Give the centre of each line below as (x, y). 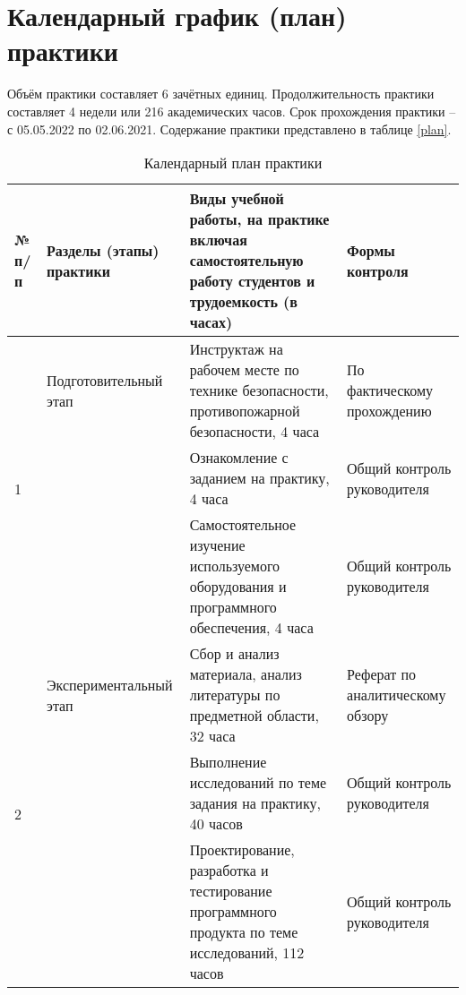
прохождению (389, 411)
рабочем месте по (244, 370)
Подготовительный (105, 380)
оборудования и (238, 587)
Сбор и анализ (234, 654)
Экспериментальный (110, 684)
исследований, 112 (247, 953)
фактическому (390, 390)
